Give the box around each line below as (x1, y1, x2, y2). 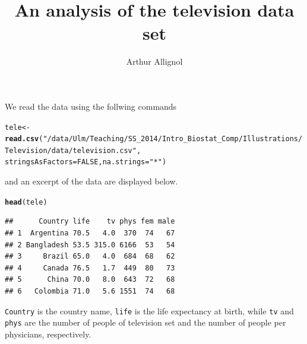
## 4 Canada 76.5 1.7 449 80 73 (5, 263, 175, 272)
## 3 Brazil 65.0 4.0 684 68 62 (5, 252, 175, 261)
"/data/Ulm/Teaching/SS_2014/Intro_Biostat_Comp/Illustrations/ (43, 135, 303, 144)
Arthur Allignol (126, 55, 183, 68)
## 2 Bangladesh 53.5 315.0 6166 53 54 (5, 240, 175, 249)
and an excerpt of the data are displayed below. (5, 175, 178, 187)
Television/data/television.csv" (5, 146, 137, 155)
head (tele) (5, 198, 48, 206)
